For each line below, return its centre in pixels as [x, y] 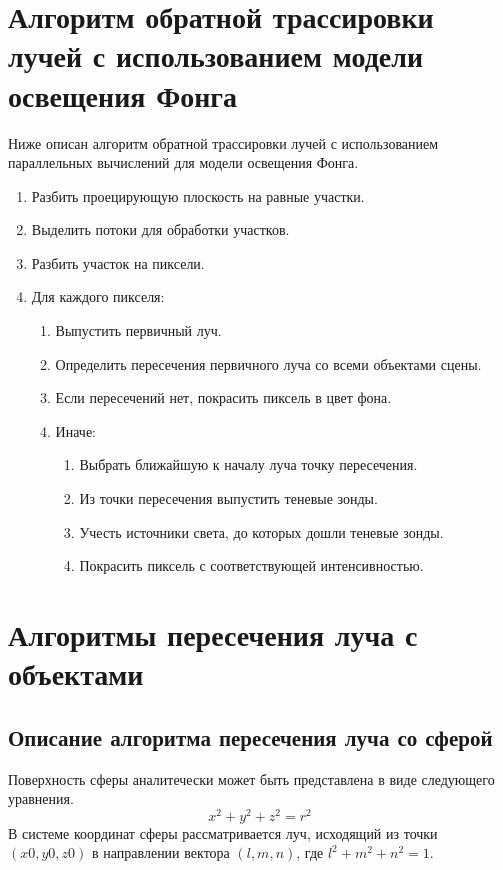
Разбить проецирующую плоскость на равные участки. [198, 195]
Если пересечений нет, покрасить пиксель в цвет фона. [223, 397]
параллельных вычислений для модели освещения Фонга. [183, 162]
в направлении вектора [161, 852]
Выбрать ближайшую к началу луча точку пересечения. [248, 464]
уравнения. [41, 798]
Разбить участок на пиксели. [118, 262]
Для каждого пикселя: [98, 296]
